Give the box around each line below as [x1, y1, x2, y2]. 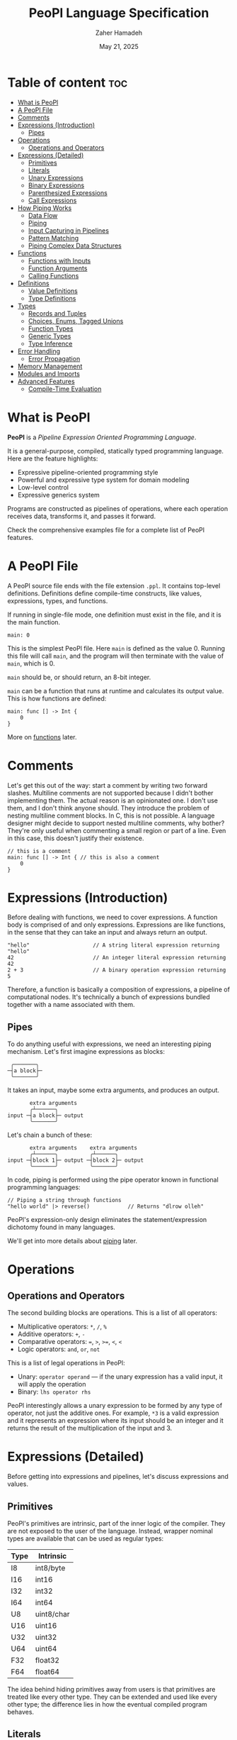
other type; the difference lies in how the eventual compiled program [7, 1700, 207, 1708]
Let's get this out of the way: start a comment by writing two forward [7, 781, 208, 789]
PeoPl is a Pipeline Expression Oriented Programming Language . [7, 433, 197, 441]
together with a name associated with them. [7, 1001, 136, 1009]
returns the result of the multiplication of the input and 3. [7, 1424, 173, 1433]
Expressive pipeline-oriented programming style [17, 468, 158, 476]
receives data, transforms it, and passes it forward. [7, 512, 156, 520]
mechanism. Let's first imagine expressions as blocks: [7, 1047, 165, 1056]
